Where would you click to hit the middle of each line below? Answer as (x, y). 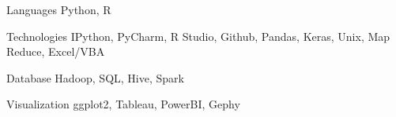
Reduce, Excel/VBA (56, 51)
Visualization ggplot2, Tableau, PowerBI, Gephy (123, 104)
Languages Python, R (59, 9)
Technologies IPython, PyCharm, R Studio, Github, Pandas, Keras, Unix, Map (198, 36)
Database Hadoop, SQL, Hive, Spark (95, 77)
